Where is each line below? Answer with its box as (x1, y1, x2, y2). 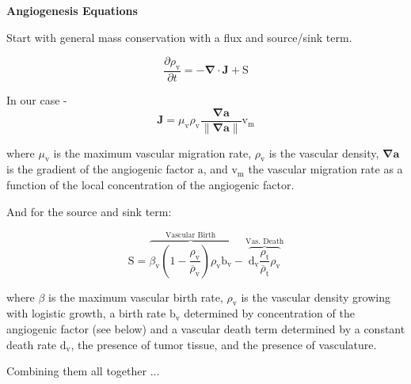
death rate (6, 336, 57, 352)
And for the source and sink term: (6, 203, 172, 219)
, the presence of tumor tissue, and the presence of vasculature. (70, 336, 377, 352)
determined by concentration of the (184, 305, 355, 321)
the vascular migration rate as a (248, 161, 403, 177)
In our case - (6, 92, 67, 108)
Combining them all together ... (6, 363, 160, 379)
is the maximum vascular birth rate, (48, 288, 223, 305)
